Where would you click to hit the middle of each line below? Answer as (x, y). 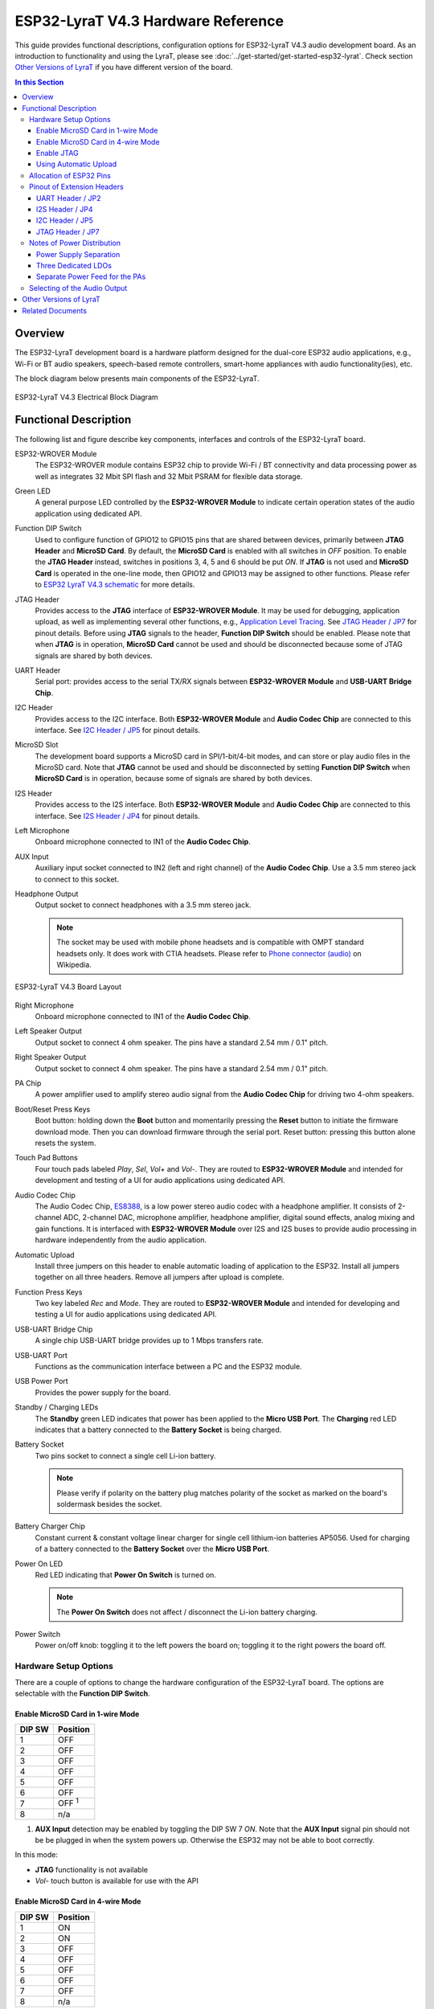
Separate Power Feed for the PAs (91, 276)
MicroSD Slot (37, 745)
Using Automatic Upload (77, 164)
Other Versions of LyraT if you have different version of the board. (124, 68)
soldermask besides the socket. (109, 1504)
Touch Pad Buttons (46, 1158)
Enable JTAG (58, 153)
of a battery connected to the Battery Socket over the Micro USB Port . (152, 1549)
